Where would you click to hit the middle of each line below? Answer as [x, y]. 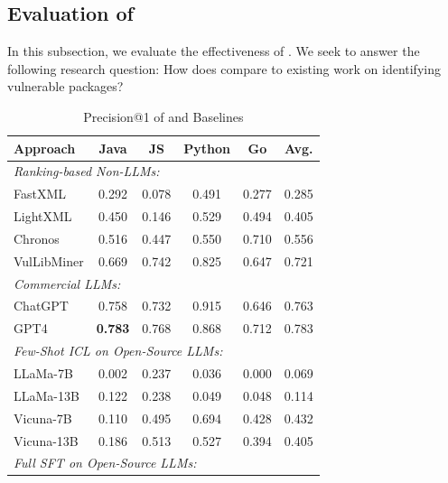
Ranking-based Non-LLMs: [87, 171]
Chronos [37, 238]
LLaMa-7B [43, 373]
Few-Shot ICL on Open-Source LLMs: [118, 351]
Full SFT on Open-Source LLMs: [105, 463]
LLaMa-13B [47, 395]
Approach [45, 148]
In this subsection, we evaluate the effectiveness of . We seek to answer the [214, 51]
